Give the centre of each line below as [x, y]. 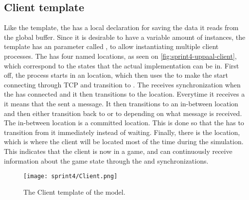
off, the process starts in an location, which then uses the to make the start [116, 75]
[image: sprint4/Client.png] [71, 176]
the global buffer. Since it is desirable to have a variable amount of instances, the [125, 37]
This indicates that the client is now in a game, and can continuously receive [118, 151]
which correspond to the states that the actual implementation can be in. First [122, 65]
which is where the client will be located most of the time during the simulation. [124, 142]
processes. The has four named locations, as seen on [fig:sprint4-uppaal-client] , [120, 56]
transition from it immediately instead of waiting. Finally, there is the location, [122, 132]
